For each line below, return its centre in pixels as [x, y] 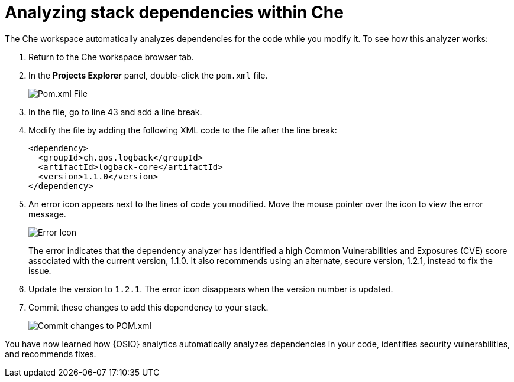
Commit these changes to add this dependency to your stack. [148, 307]
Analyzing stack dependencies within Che [174, 12]
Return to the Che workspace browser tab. [111, 57]
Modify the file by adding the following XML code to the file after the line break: [183, 130]
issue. [40, 270]
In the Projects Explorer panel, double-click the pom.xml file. [148, 75]
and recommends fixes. [51, 354]
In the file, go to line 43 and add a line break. [115, 112]
